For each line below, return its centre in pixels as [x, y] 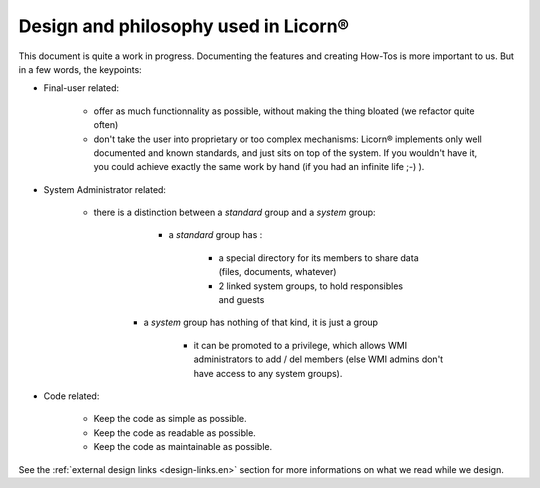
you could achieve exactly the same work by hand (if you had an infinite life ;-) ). [259, 167]
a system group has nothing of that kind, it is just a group [261, 322]
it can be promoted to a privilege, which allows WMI [300, 345]
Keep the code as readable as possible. [175, 432]
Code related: [71, 396]
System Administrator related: [105, 189]
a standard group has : [215, 235]
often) [106, 125]
